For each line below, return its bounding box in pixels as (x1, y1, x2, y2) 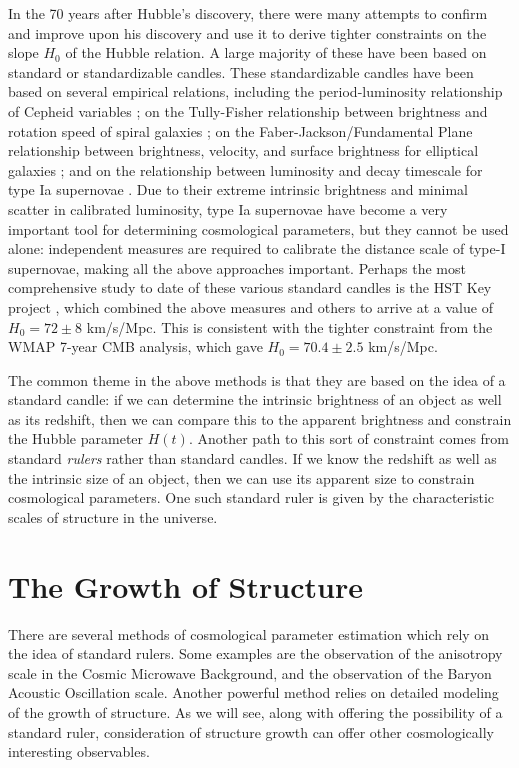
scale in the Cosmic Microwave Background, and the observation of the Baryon (8, 662, 492, 683)
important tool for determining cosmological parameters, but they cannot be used (8, 218, 509, 239)
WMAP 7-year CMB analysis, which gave (8, 336, 263, 357)
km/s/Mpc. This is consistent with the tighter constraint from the (86, 316, 493, 337)
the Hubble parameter (8, 428, 144, 449)
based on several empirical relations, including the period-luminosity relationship (8, 81, 503, 102)
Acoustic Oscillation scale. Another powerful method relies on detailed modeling (8, 682, 499, 703)
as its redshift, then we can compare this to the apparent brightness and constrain (8, 408, 512, 429)
